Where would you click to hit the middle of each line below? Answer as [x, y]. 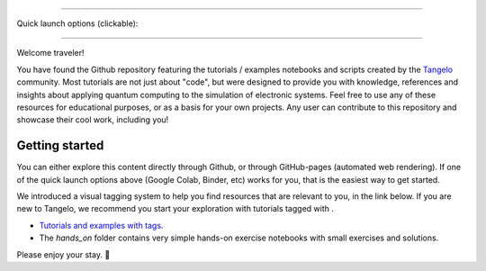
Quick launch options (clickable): [77, 23]
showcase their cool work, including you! [93, 120]
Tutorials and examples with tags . [101, 225]
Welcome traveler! [50, 53]
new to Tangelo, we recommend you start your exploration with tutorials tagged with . [175, 209]
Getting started [60, 145]
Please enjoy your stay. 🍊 [63, 254]
